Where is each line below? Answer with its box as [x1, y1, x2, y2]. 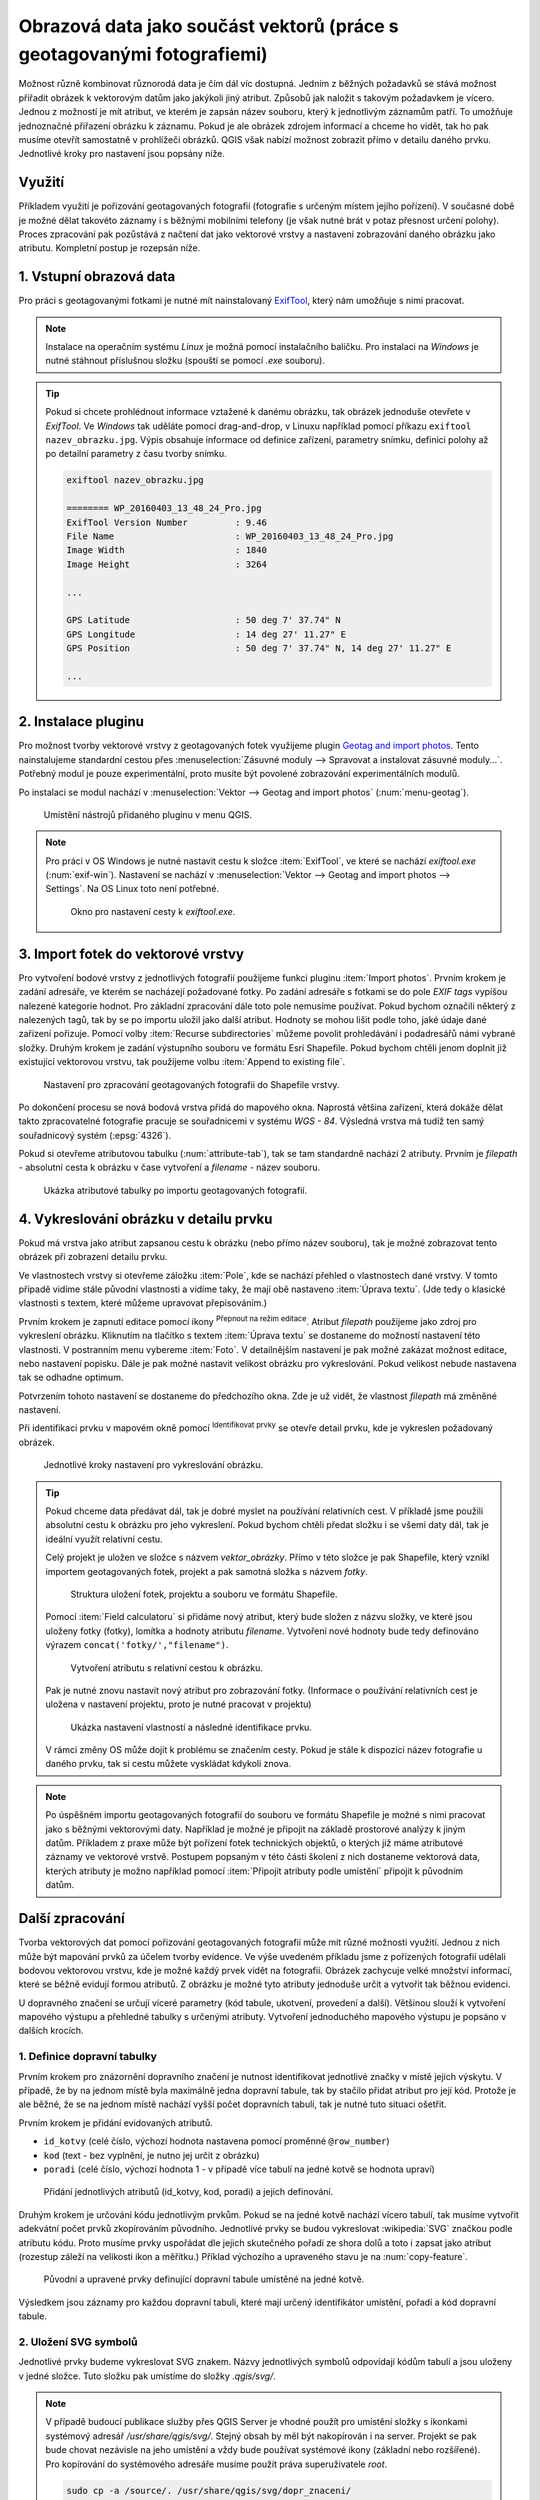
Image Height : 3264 [66, 558, 267, 570]
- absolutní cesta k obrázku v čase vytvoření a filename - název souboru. [18, 1161, 321, 1174]
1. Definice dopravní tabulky [18, 2050, 157, 2064]
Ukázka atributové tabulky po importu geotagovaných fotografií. [43, 1184, 308, 1196]
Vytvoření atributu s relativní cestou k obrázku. [70, 1661, 264, 1674]
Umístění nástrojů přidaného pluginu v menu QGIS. [43, 808, 253, 820]
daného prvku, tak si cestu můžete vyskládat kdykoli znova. [45, 1758, 292, 1770]
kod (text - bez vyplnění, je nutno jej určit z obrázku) [43, 2149, 260, 2161]
